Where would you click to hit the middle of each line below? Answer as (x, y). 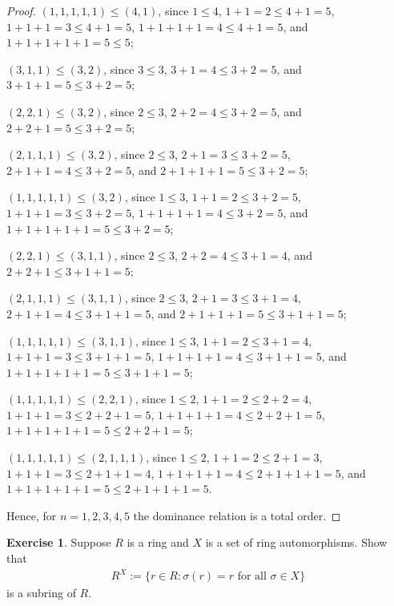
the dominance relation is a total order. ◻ (237, 515)
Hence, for (32, 515)
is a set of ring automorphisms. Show (296, 542)
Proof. (21, 10)
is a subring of (41, 593)
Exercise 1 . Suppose (59, 542)
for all (252, 577)
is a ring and (158, 542)
